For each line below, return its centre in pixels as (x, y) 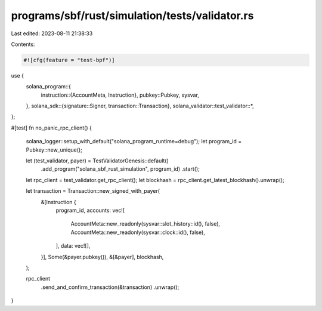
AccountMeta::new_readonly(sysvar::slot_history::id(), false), (145, 224)
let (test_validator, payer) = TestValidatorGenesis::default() (97, 161)
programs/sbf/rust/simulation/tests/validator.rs (132, 16)
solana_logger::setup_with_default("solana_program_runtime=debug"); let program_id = (134, 141)
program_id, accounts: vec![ (90, 210)
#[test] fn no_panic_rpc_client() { (51, 128)
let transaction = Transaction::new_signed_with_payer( (93, 191)
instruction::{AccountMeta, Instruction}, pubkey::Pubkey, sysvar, (120, 95)
